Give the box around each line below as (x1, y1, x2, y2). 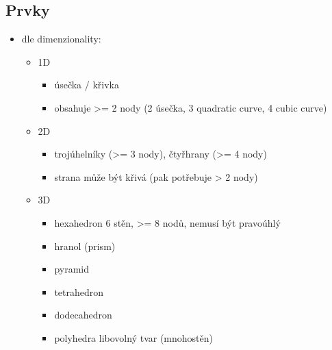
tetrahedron (54, 284, 104, 299)
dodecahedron (54, 308, 112, 322)
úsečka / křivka (54, 77, 120, 92)
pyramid (54, 262, 90, 276)
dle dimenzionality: (21, 32, 101, 46)
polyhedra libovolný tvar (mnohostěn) (54, 330, 213, 345)
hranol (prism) (54, 238, 116, 253)
